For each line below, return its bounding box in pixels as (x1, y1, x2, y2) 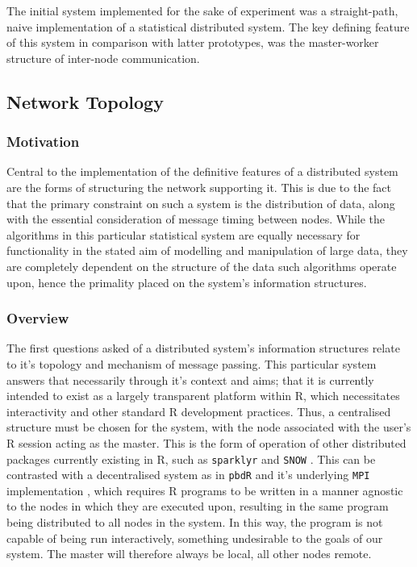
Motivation (6, 131, 80, 152)
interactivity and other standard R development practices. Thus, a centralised (6, 402, 391, 419)
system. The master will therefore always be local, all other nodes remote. (6, 545, 372, 562)
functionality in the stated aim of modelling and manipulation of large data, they (6, 242, 408, 259)
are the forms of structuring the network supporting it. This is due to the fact (6, 178, 392, 195)
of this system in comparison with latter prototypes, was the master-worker (6, 34, 379, 51)
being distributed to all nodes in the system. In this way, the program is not (6, 514, 383, 530)
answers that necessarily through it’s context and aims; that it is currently (6, 371, 374, 388)
